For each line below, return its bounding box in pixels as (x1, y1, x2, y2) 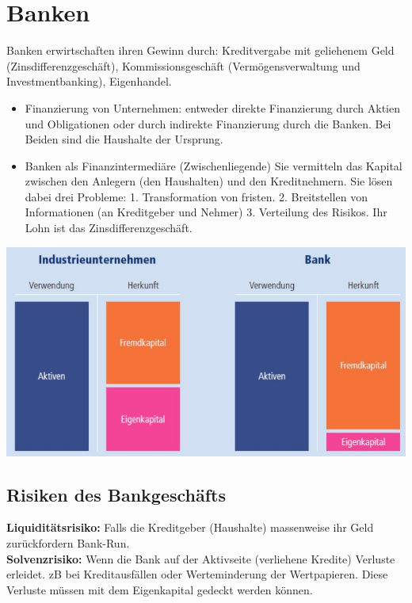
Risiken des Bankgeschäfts (6, 482, 226, 506)
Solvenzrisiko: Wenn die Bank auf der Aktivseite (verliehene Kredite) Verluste (6, 550, 395, 567)
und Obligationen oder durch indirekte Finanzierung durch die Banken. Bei (25, 115, 391, 132)
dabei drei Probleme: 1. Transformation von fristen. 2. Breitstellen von (25, 188, 368, 204)
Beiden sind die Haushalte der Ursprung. (25, 131, 223, 147)
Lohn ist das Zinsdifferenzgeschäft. (25, 219, 193, 236)
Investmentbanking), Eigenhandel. (6, 73, 172, 90)
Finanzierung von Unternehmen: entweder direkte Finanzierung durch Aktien (25, 99, 400, 116)
